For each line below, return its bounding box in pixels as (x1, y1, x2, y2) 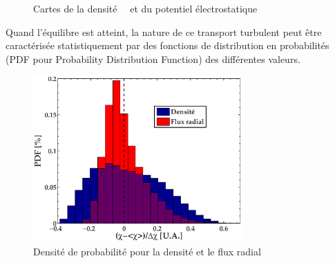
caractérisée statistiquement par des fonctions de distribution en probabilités (6, 38, 329, 53)
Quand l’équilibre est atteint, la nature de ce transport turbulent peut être (6, 24, 322, 39)
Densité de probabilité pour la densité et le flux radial (33, 244, 261, 258)
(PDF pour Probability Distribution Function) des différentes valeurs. (6, 51, 300, 66)
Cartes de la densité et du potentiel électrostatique (33, 1, 258, 15)
